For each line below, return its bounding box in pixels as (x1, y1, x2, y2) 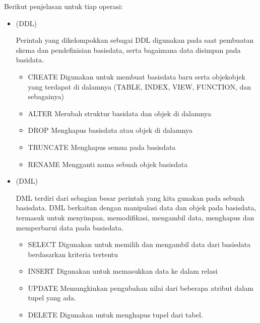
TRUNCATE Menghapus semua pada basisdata (28, 141, 176, 152)
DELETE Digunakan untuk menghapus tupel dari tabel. (28, 309, 203, 320)
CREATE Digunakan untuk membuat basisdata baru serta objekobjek (28, 71, 245, 82)
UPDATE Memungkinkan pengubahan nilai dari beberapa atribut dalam (28, 282, 253, 293)
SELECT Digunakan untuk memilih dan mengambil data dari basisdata (28, 239, 251, 250)
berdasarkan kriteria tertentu (28, 249, 118, 259)
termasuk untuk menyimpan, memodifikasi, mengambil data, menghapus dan (16, 212, 254, 222)
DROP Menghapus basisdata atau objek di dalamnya (28, 125, 192, 135)
